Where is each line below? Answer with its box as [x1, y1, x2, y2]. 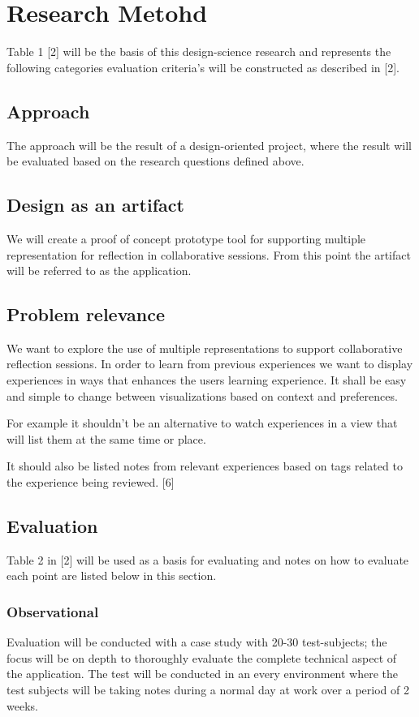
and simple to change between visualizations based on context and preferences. [6, 387, 398, 404]
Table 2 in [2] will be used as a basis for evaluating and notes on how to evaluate [6, 551, 409, 568]
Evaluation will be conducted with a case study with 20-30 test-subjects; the [6, 633, 387, 650]
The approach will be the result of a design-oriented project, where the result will [6, 136, 413, 153]
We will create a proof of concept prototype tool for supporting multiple [6, 230, 366, 247]
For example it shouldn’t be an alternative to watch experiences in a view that [6, 414, 398, 431]
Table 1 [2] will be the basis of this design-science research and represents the [6, 43, 391, 60]
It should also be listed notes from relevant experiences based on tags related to [6, 457, 403, 474]
